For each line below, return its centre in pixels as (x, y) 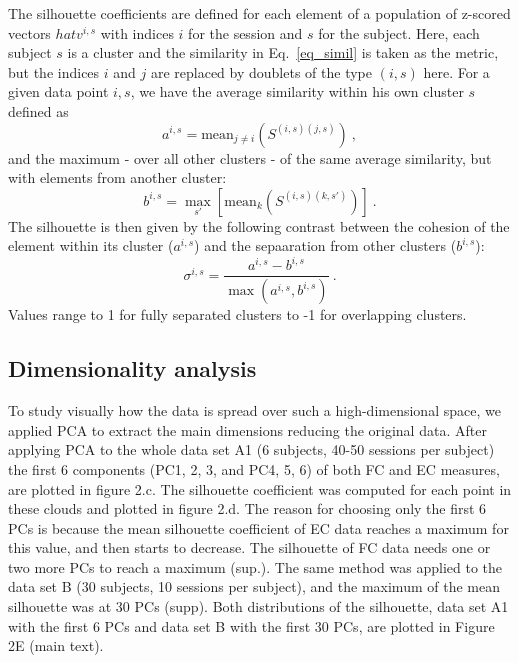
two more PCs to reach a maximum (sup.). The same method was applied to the (255, 566)
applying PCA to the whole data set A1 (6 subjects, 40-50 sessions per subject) (251, 449)
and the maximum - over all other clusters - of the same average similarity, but (250, 157)
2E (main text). (56, 645)
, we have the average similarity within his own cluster (297, 91)
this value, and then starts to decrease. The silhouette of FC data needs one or (249, 547)
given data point (58, 91)
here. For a (456, 71)
